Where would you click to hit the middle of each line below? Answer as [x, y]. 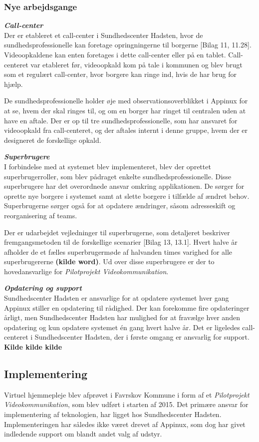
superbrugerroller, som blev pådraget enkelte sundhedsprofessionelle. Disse [118, 176]
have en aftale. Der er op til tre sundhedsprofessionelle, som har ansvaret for [121, 120]
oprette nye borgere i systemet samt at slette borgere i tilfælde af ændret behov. [127, 196]
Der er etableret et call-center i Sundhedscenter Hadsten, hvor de [104, 35]
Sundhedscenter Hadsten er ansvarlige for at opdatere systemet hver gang [117, 298]
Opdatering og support [43, 288]
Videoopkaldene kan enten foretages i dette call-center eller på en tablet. [115, 54]
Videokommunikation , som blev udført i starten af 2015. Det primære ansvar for [126, 404]
